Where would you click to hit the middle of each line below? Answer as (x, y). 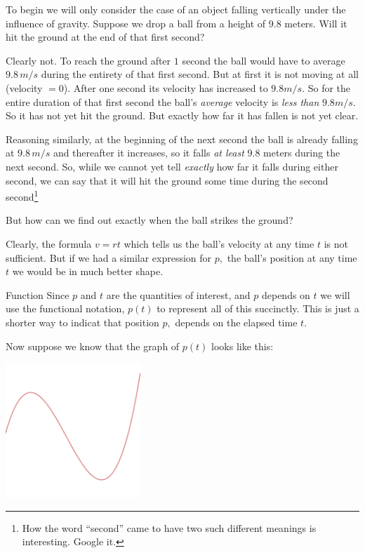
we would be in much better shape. (88, 271)
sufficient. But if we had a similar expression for (109, 257)
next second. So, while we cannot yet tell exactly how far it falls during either (172, 166)
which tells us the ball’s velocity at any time (219, 243)
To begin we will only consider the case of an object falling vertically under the (176, 9)
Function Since (38, 294)
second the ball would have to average (264, 60)
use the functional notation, (65, 308)
